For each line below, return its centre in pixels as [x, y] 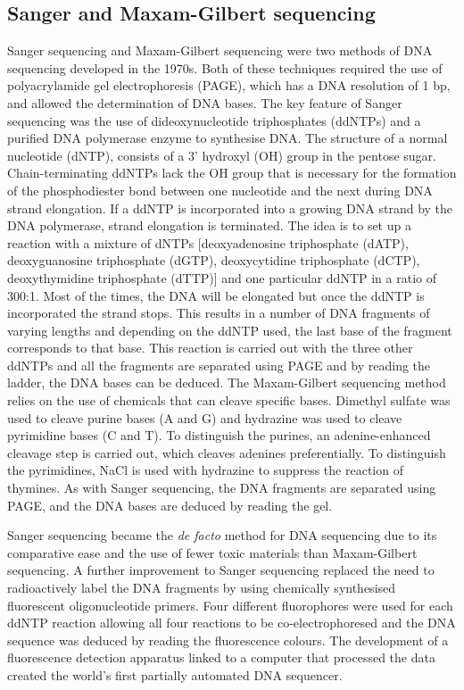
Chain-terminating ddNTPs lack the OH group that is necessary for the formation [232, 173]
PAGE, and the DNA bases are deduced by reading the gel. [170, 505]
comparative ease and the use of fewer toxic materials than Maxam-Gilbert [212, 552]
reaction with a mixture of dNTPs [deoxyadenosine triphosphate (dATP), [208, 242]
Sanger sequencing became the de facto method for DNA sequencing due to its [222, 535]
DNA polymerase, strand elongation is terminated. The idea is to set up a [209, 225]
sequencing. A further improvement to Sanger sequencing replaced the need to [221, 570]
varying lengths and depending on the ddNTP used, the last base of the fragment [230, 330]
